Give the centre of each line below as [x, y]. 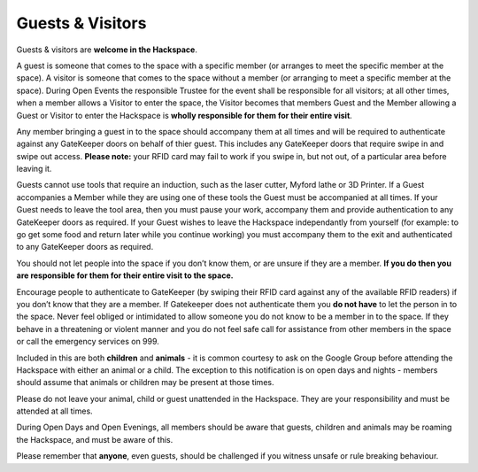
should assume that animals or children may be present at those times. [145, 383]
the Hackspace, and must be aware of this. [95, 439]
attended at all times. [54, 411]
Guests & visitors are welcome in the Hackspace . [107, 50]
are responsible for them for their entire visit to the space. [125, 275]
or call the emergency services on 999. [88, 342]
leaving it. [34, 169]
